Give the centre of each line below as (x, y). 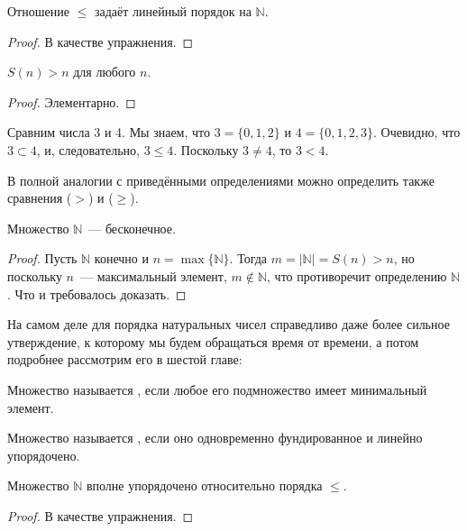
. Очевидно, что (417, 132)
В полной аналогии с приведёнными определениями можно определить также (221, 180)
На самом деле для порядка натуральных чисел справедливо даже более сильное (229, 324)
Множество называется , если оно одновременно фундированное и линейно (215, 438)
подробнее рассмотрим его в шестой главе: (125, 359)
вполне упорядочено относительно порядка (204, 485)
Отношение (38, 11)
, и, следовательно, (88, 149)
